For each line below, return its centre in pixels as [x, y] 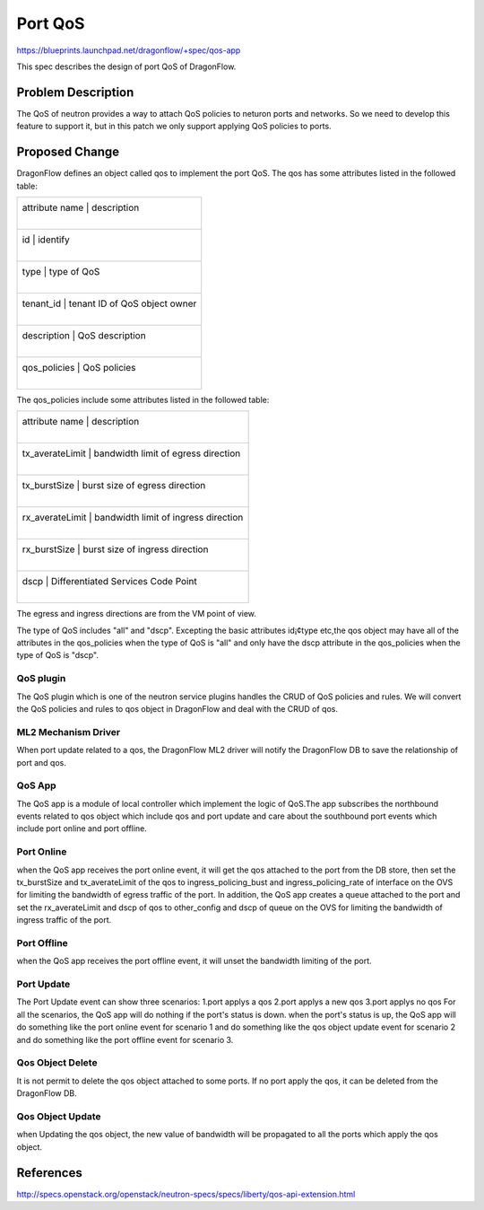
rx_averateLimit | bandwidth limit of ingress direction [133, 518]
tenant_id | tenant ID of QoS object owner [109, 303]
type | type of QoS [61, 271]
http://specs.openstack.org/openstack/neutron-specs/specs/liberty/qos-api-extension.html [186, 1194]
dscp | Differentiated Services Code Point [109, 582]
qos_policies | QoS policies [79, 367]
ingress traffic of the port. [64, 920]
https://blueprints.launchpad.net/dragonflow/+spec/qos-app [129, 50]
